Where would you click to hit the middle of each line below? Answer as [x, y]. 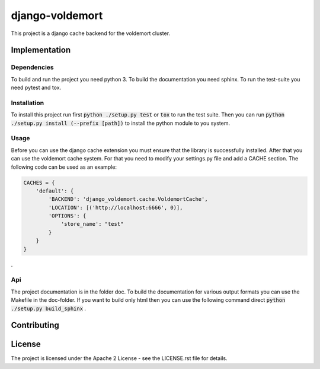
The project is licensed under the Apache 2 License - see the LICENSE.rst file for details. [119, 358]
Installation [28, 103]
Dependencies [33, 67]
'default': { [55, 191]
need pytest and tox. [36, 88]
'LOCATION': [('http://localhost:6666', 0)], [116, 207]
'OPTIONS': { [67, 216]
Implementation [41, 50]
